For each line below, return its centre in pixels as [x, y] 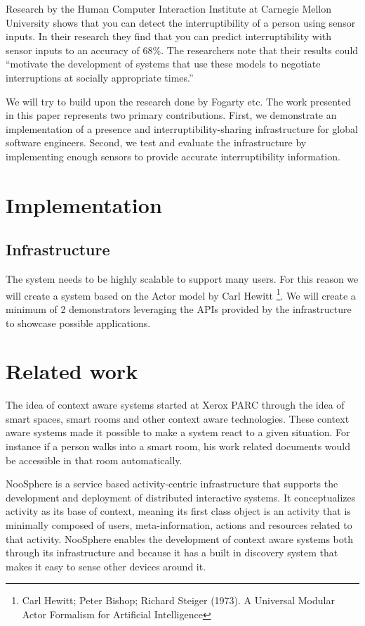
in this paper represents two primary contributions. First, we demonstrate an [171, 115]
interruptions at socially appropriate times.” [100, 77]
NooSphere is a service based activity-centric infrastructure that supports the [172, 484]
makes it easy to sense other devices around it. [106, 566]
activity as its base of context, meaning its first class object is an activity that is [178, 511]
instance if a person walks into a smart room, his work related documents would [178, 446]
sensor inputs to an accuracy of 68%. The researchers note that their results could [182, 50]
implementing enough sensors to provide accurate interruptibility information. [173, 156]
